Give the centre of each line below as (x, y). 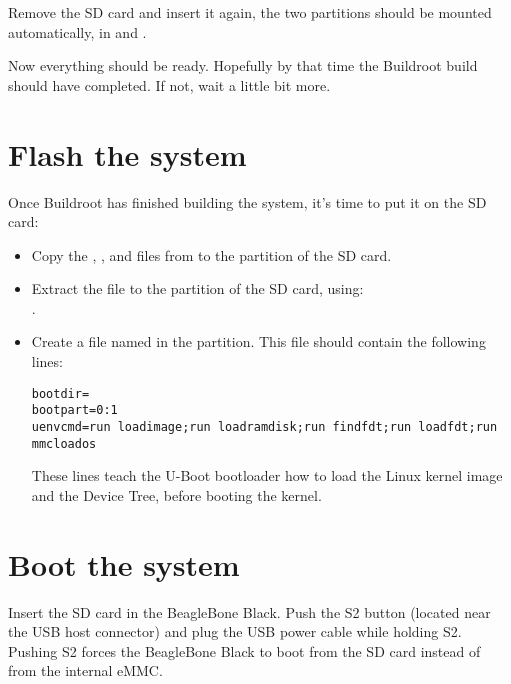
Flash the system (127, 153)
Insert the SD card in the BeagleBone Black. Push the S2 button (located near (249, 611)
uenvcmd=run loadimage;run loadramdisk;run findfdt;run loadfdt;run (264, 426)
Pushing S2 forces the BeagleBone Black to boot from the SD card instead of (244, 650)
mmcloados (64, 443)
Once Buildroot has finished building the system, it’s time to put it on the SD (247, 201)
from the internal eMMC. (85, 670)
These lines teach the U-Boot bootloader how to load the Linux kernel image (267, 475)
